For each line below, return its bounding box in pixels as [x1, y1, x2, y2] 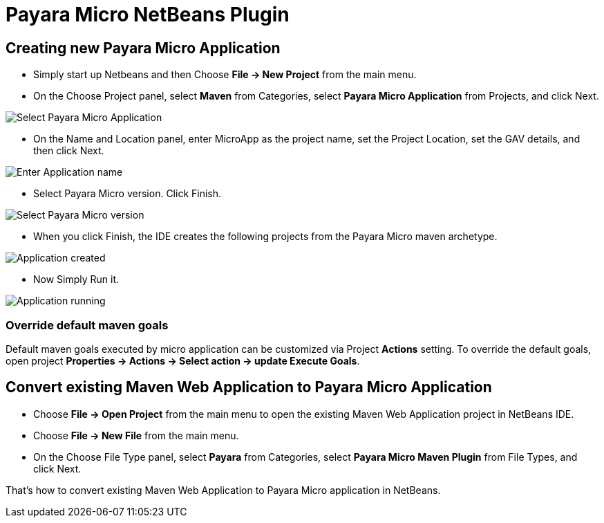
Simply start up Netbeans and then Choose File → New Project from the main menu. [33, 68, 417, 81]
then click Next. [33, 145, 104, 157]
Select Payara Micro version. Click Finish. [33, 187, 222, 200]
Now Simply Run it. [33, 273, 120, 286]
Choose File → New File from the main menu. [33, 429, 239, 441]
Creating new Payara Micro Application [6, 39, 281, 57]
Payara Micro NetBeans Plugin [6, 3, 290, 26]
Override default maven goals [6, 318, 169, 332]
